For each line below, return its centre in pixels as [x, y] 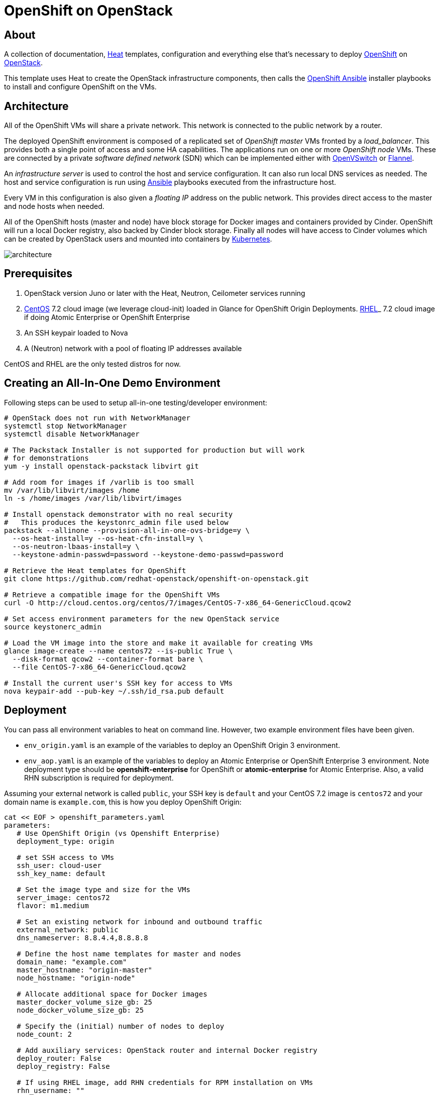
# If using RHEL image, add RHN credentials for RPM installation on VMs [165, 1082]
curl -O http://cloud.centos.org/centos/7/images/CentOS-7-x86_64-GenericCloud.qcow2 [178, 603]
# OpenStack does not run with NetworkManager [97, 418]
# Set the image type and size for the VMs [103, 889]
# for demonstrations [46, 458]
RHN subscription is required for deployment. [99, 778]
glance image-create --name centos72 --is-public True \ [119, 651]
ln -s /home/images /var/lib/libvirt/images [93, 498]
